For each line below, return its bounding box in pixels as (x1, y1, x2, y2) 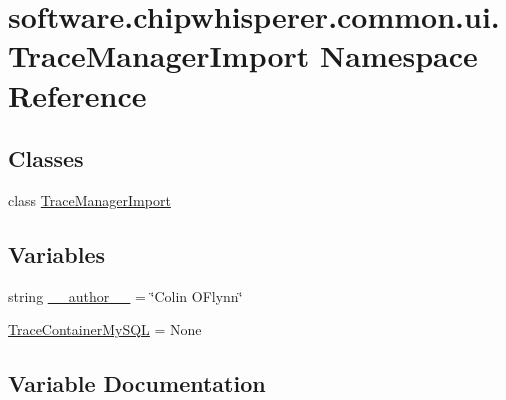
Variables (8, 238, 106, 269)
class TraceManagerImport (8, 189, 171, 210)
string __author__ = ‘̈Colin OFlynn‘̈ (8, 285, 243, 306)
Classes (8, 143, 84, 174)
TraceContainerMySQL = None (8, 319, 202, 340)
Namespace (320, 35, 478, 76)
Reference (8, 74, 147, 115)
